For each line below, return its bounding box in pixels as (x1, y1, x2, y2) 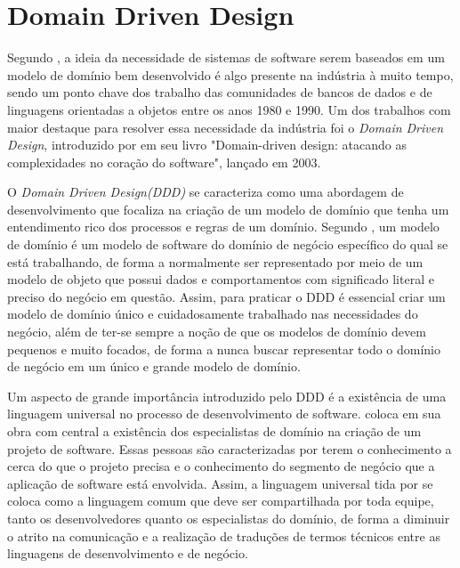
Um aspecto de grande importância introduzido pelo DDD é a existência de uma (7, 386, 447, 405)
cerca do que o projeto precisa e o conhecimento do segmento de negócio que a (7, 457, 435, 475)
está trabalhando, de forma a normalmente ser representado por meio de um (7, 252, 424, 271)
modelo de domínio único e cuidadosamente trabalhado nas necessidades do (7, 304, 418, 323)
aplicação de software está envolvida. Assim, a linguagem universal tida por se (7, 474, 433, 492)
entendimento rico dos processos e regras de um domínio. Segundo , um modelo (7, 217, 440, 236)
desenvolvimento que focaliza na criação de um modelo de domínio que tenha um (7, 199, 449, 218)
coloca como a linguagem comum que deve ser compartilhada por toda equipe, (7, 491, 434, 510)
